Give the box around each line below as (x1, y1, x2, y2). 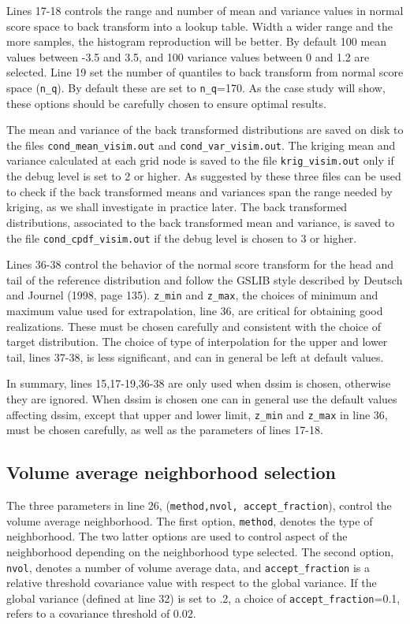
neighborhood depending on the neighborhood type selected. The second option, (6, 543, 394, 559)
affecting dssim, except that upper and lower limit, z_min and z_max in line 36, (6, 406, 388, 422)
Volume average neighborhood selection (6, 460, 336, 485)
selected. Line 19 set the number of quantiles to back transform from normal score (6, 64, 404, 80)
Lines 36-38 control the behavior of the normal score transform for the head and (6, 256, 394, 273)
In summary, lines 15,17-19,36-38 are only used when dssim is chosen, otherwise (6, 375, 391, 392)
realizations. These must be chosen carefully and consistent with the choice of (6, 318, 381, 334)
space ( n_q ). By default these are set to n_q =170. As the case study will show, (6, 79, 386, 95)
